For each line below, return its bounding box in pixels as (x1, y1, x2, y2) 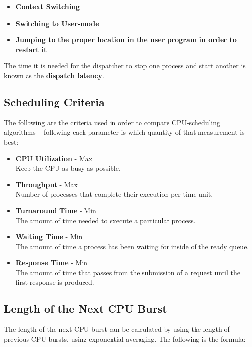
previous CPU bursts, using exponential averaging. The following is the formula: (4, 333, 246, 344)
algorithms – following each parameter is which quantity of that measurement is (4, 127, 245, 137)
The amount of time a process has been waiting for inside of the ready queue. (15, 241, 249, 251)
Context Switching (15, 1, 80, 11)
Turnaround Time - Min (15, 205, 96, 215)
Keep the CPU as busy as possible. (15, 163, 121, 173)
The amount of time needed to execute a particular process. (15, 215, 196, 225)
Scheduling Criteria (4, 94, 105, 109)
